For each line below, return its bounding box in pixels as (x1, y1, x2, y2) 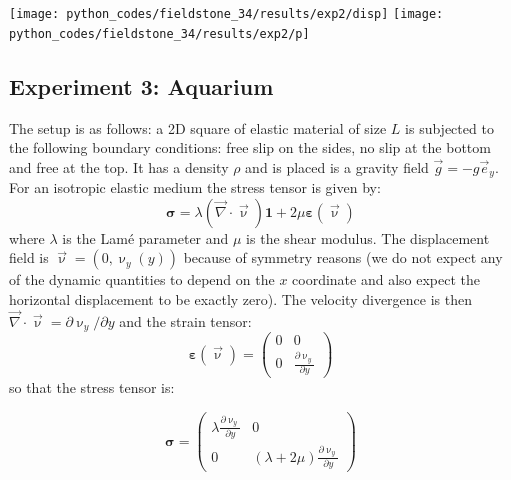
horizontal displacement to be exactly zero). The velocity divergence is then (9, 288, 473, 309)
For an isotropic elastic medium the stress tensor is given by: (9, 177, 381, 198)
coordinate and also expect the (292, 269, 481, 290)
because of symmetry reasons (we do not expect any (183, 247, 503, 268)
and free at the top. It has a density (9, 156, 229, 177)
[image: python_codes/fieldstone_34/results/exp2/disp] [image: (9, 7, 444, 21)
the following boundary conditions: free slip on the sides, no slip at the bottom (9, 137, 491, 158)
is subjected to (405, 117, 494, 138)
